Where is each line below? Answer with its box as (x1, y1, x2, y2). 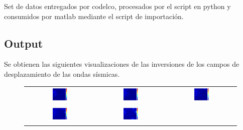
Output (4, 35, 43, 51)
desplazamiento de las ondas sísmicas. (4, 68, 120, 79)
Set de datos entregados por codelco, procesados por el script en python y (4, 1, 231, 11)
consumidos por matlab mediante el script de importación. (4, 11, 184, 21)
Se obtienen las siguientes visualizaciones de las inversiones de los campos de (4, 59, 239, 69)
